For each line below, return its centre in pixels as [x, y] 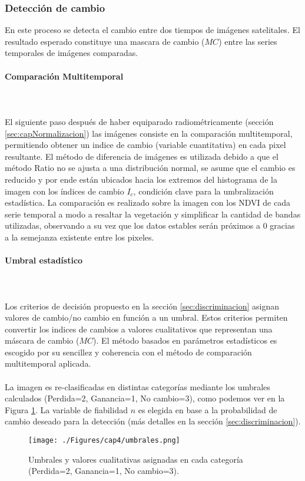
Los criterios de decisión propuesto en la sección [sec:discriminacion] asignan [142, 306]
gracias [282, 225]
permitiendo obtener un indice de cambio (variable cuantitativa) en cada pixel [145, 145]
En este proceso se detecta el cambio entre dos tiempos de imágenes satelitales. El [152, 30]
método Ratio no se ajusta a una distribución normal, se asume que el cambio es [150, 168]
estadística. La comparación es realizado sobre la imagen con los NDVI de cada [147, 202]
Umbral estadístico [44, 260]
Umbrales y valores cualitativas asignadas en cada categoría [136, 459]
